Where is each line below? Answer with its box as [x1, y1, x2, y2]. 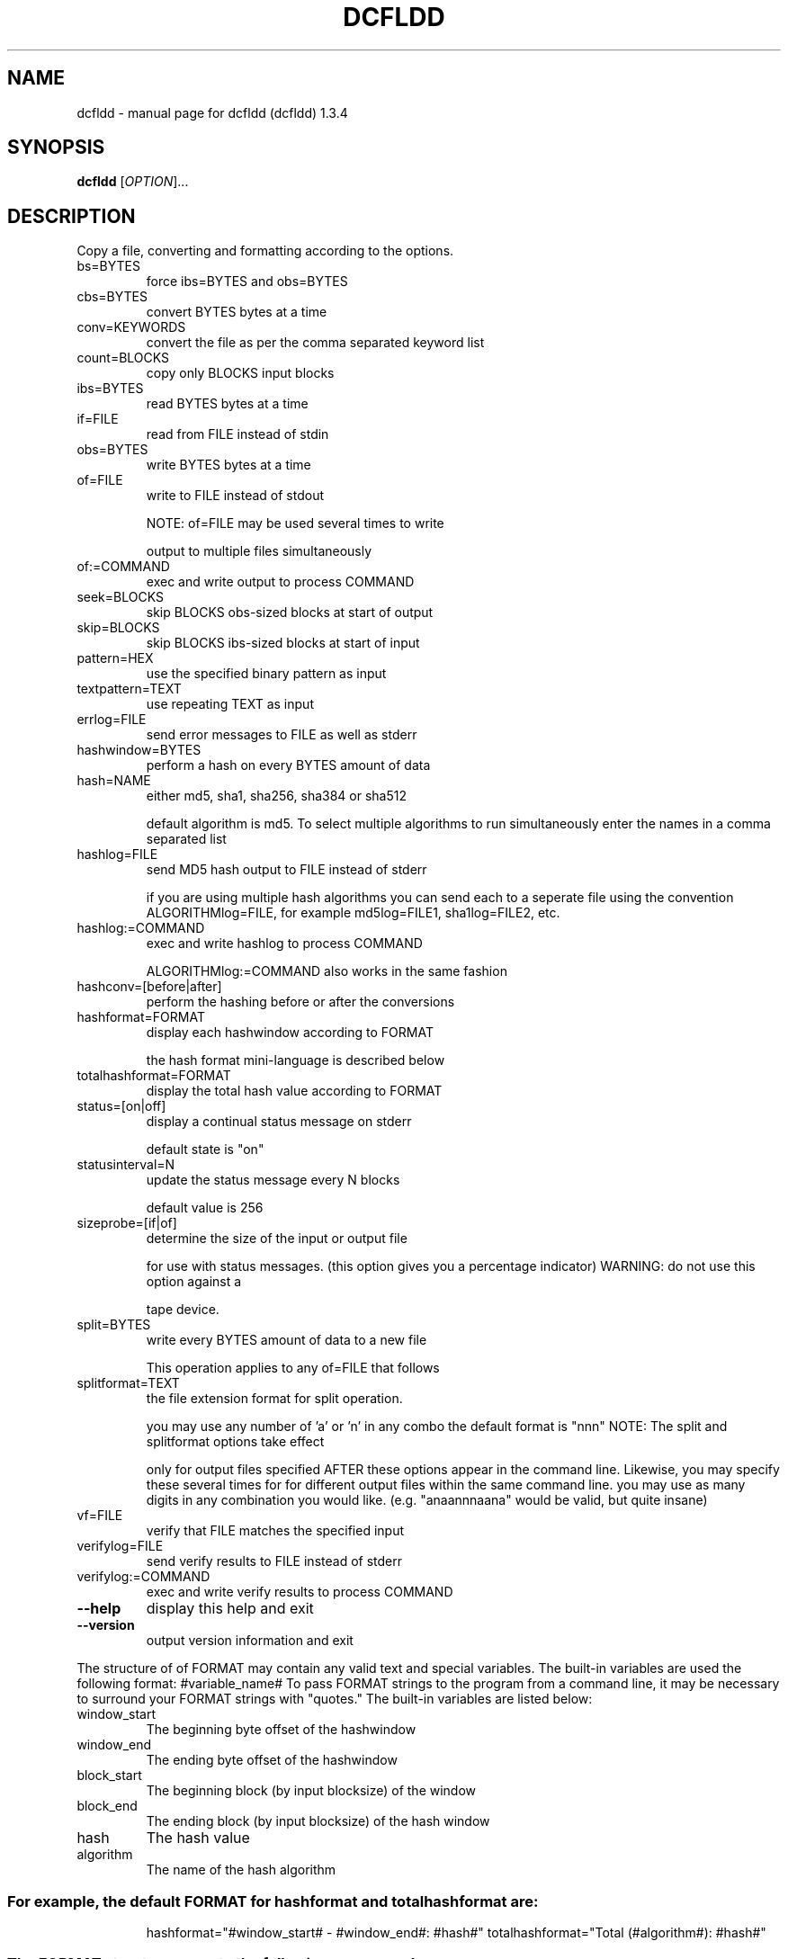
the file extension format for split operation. [146, 1391, 403, 1407]
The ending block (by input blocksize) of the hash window [146, 1813, 490, 1829]
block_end [76, 1798, 138, 1814]
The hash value [146, 1829, 250, 1847]
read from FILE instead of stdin [146, 426, 329, 443]
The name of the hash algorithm [146, 1862, 336, 1878]
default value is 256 [146, 1200, 264, 1216]
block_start [76, 1767, 142, 1784]
